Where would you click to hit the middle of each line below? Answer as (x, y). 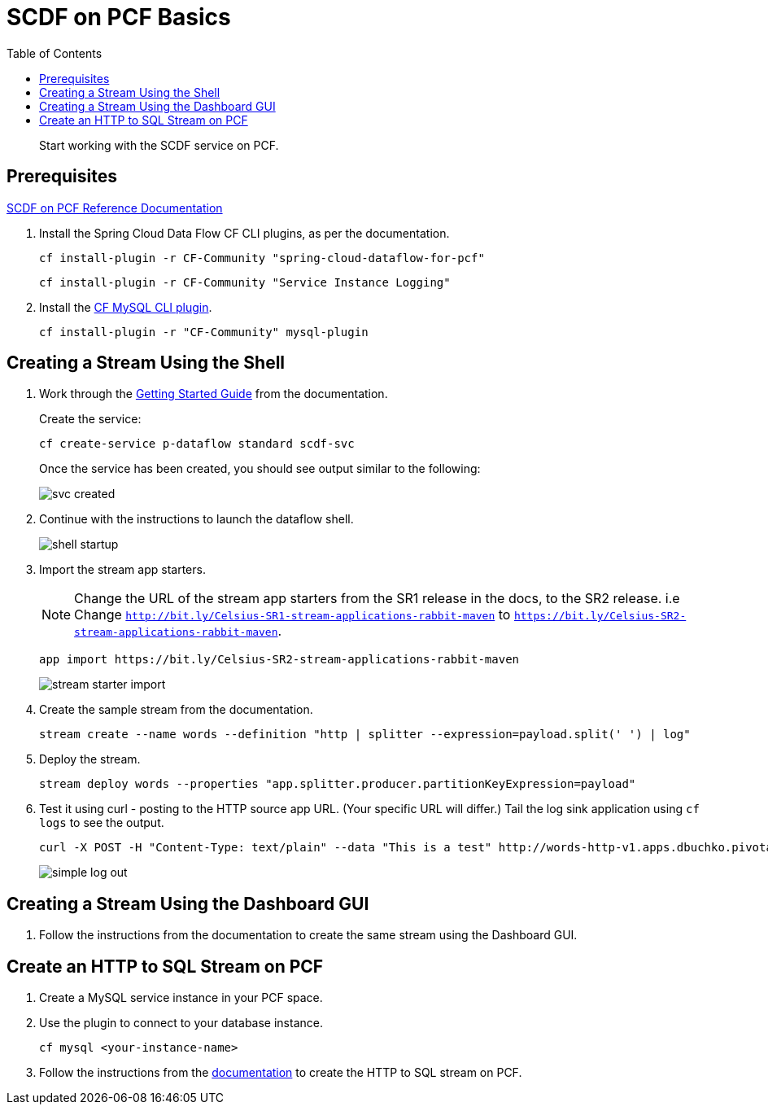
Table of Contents (55, 53)
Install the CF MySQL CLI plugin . (126, 307)
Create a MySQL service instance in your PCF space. (181, 998)
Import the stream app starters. (122, 570)
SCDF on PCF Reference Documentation (115, 208)
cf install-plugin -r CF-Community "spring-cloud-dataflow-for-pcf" (262, 258)
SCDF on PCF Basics (119, 17)
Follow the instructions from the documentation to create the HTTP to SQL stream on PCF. (281, 1073)
